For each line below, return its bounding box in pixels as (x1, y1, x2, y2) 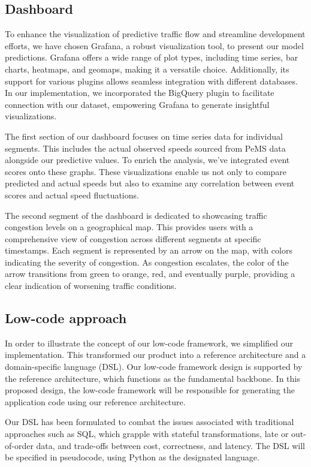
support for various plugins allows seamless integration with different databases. (5, 74, 298, 87)
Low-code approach (5, 309, 127, 327)
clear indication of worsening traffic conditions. (5, 279, 177, 292)
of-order (5, 439, 34, 451)
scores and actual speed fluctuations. (5, 188, 139, 201)
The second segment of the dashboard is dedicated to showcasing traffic (5, 209, 267, 221)
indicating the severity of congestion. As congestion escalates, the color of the (5, 255, 289, 268)
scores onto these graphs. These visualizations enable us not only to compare (5, 165, 287, 177)
